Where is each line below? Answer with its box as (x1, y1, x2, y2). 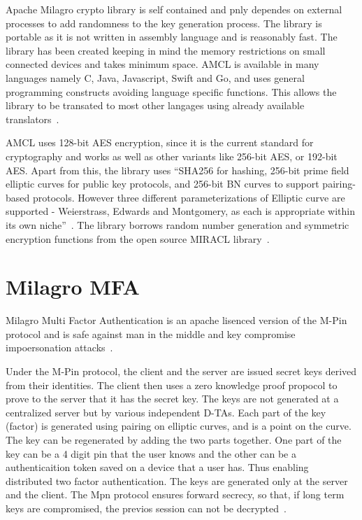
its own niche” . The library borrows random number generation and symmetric (6, 217, 349, 232)
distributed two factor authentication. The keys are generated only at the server (6, 473, 348, 488)
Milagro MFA (6, 272, 140, 301)
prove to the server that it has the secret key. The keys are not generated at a (6, 391, 339, 406)
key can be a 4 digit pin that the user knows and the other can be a (6, 446, 296, 461)
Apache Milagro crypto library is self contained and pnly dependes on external (6, 2, 342, 16)
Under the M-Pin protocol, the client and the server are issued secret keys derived (6, 364, 357, 378)
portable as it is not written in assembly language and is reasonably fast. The (6, 29, 338, 44)
